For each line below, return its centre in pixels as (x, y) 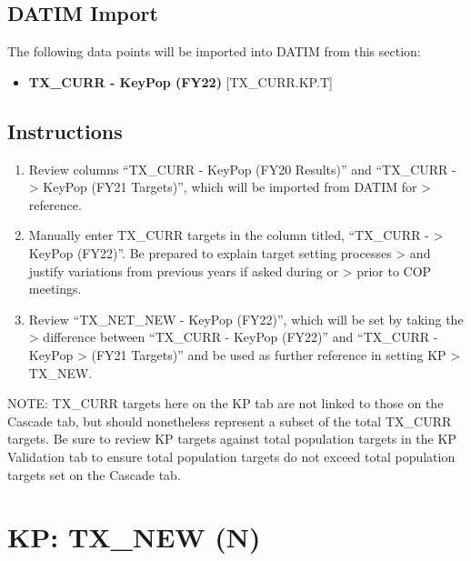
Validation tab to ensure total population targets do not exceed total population (231, 456)
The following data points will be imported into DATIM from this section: (214, 51)
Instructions (65, 130)
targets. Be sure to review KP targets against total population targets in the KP (232, 439)
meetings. (55, 289)
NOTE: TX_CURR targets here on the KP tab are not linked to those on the (225, 403)
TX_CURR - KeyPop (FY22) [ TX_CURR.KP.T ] (180, 81)
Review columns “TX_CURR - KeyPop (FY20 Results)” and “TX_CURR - (242, 169)
